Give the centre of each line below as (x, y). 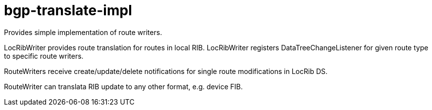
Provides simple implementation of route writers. (83, 32)
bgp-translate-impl (68, 10)
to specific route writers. (44, 56)
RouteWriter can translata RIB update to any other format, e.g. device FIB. (123, 86)
